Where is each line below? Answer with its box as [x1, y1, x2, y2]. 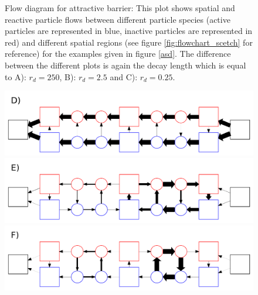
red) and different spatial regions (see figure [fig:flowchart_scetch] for [5, 36, 253, 48]
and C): [110, 70, 138, 83]
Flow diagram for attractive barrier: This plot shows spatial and [5, 2, 235, 13]
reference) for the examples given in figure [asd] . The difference [5, 47, 231, 60]
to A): [5, 70, 26, 83]
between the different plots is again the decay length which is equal [5, 59, 246, 71]
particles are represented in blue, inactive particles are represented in [5, 25, 253, 37]
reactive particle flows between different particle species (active [5, 13, 230, 25]
